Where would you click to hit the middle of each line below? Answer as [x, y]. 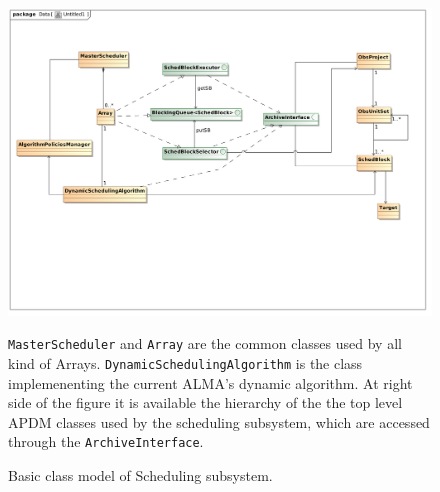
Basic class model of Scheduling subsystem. [140, 474]
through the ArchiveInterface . [106, 441]
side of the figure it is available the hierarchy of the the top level [205, 402]
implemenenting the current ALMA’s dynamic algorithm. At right [210, 382]
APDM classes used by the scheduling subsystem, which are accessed [219, 421]
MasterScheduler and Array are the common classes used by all [205, 343]
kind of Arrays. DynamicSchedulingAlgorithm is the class [185, 362]
